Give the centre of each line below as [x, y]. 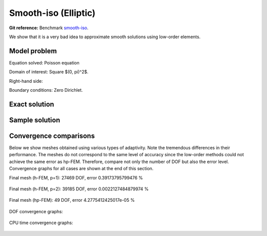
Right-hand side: [26, 81]
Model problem [33, 51]
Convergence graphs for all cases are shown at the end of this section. [81, 169]
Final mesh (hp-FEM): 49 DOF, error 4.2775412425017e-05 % [72, 200]
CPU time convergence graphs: [41, 223]
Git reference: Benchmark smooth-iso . [49, 28]
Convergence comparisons [52, 136]
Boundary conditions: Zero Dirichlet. [46, 90]
